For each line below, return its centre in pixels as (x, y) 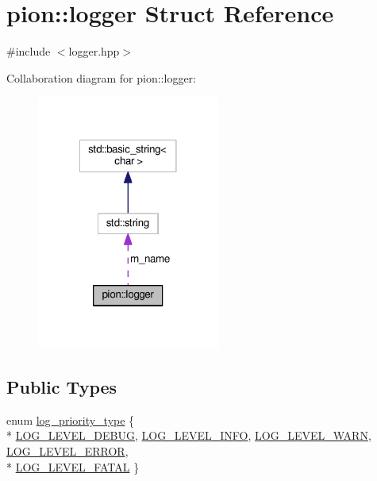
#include (29, 51)
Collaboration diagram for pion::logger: (101, 77)
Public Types (62, 386)
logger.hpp (94, 51)
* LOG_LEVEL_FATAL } (73, 466)
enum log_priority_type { (71, 419)
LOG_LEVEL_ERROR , (67, 450)
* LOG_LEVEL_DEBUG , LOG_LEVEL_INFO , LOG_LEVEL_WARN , (189, 435)
